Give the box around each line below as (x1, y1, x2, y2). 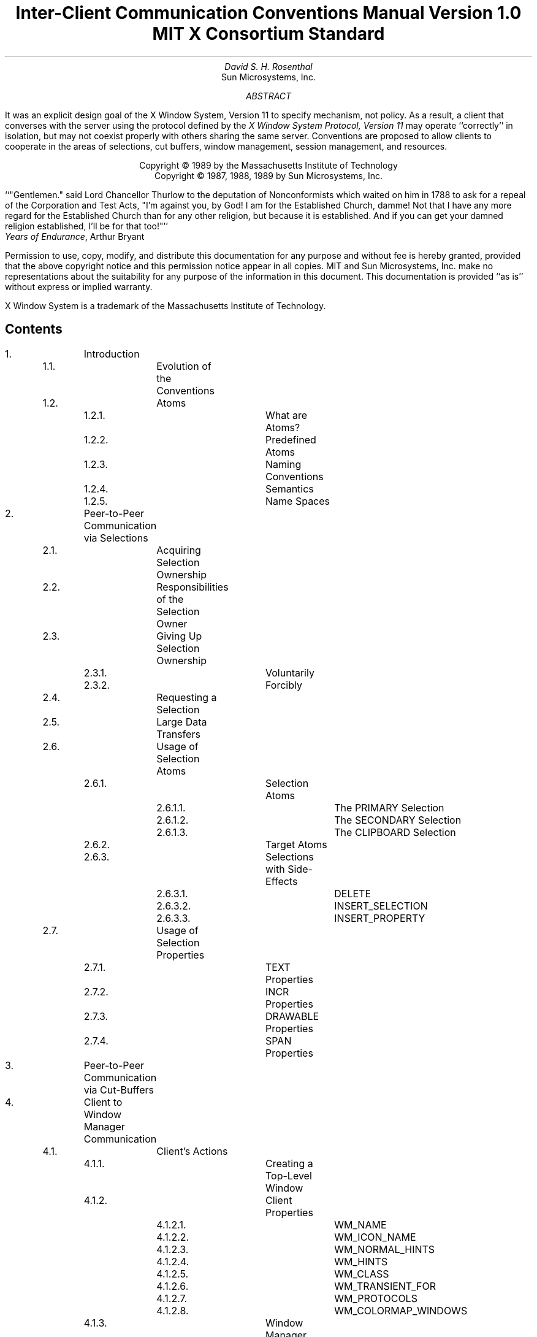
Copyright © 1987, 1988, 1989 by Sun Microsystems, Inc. (154, 170, 383, 181)
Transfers (156, 727, 200, 740)
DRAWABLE (265, 1009, 319, 1022)
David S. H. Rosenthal (224, 61, 313, 72)
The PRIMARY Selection (334, 801, 444, 814)
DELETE (334, 887, 371, 900)
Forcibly (265, 678, 302, 691)
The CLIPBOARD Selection (334, 826, 456, 838)
